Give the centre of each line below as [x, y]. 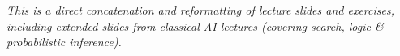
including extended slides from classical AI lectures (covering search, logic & [195, 26]
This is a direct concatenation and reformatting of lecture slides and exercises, [200, 10]
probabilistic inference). [64, 42]
